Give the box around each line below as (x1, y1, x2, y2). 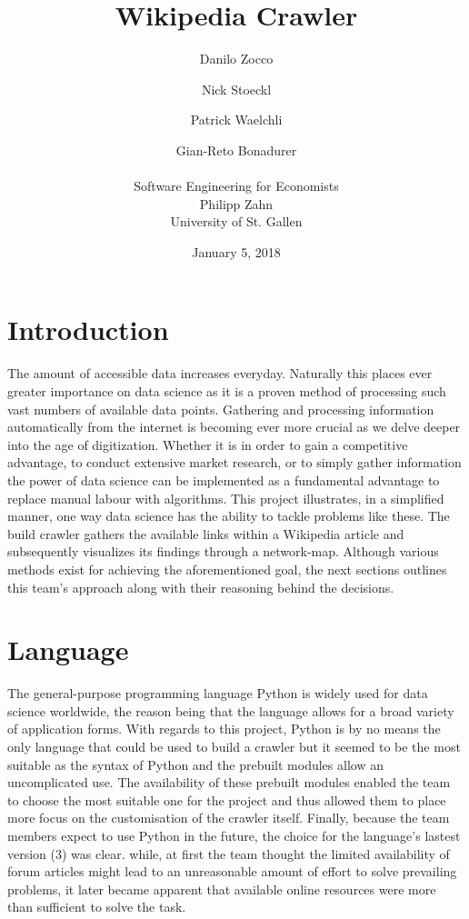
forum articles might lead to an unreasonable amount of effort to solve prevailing (7, 862, 457, 881)
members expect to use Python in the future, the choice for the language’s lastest (7, 826, 461, 844)
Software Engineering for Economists (134, 176, 339, 195)
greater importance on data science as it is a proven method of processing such (7, 382, 446, 400)
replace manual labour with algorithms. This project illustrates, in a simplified (7, 488, 444, 507)
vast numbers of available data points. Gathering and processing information (7, 399, 434, 418)
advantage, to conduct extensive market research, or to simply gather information (7, 453, 462, 472)
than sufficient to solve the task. (7, 897, 186, 916)
